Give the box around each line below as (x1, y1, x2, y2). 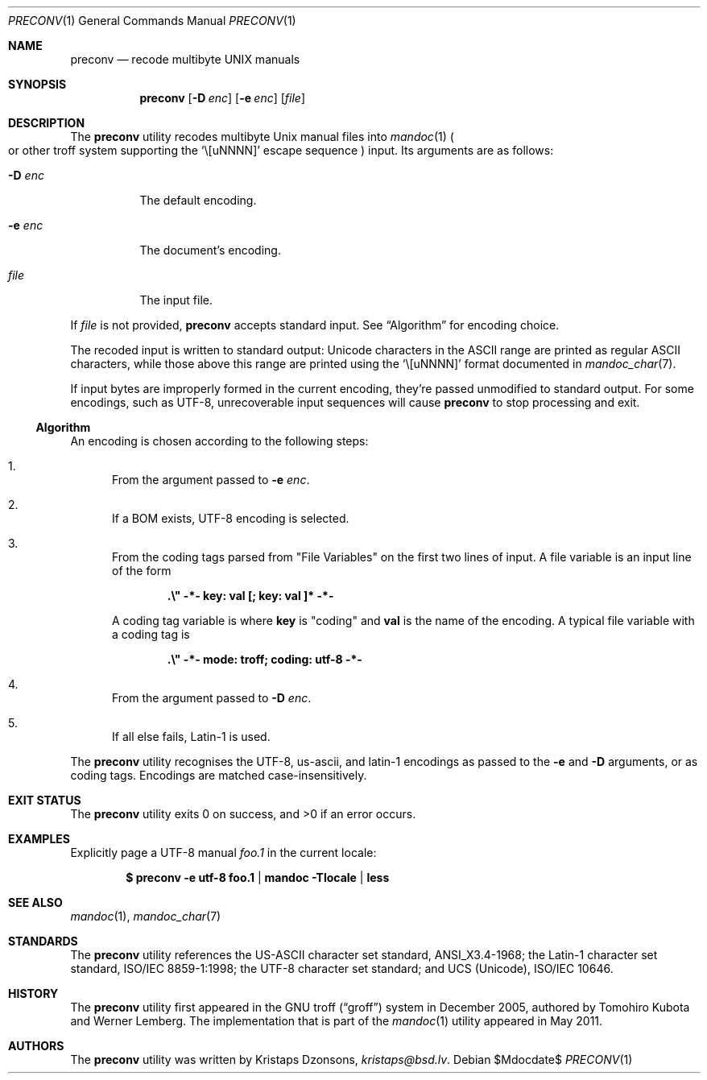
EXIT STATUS (8, 793, 81, 807)
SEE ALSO (8, 896, 63, 909)
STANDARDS (8, 934, 78, 948)
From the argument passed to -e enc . (112, 473, 310, 486)
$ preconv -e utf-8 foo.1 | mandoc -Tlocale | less (126, 871, 390, 884)
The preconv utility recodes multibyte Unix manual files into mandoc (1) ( (70, 130, 454, 143)
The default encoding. (139, 193, 257, 207)
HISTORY (8, 987, 59, 1000)
